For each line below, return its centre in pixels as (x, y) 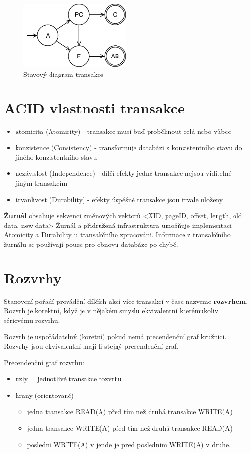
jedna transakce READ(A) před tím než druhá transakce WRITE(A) (130, 411)
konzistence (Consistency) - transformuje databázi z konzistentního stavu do (129, 147)
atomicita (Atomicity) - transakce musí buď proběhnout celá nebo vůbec (123, 131)
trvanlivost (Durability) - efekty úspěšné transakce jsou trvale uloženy (119, 199)
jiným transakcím (41, 182)
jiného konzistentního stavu (56, 157)
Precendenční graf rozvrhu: (44, 362)
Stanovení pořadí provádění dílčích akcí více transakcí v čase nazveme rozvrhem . (126, 301)
